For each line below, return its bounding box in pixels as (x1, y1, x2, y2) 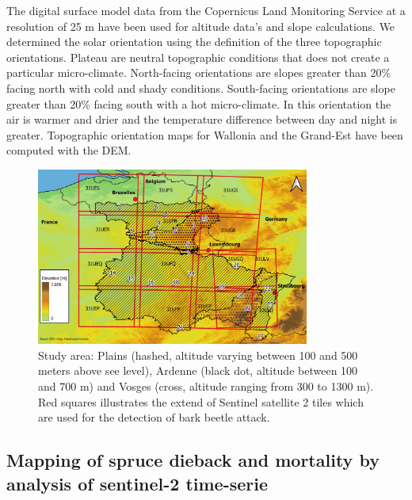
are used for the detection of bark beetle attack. (38, 409, 270, 426)
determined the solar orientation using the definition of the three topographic (6, 33, 382, 50)
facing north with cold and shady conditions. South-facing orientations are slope (6, 79, 395, 96)
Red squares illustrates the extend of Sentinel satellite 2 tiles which (38, 393, 364, 410)
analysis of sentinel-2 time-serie (6, 471, 269, 495)
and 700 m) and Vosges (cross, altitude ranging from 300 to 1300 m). (38, 377, 374, 394)
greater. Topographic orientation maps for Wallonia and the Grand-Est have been (6, 126, 403, 143)
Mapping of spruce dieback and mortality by (6, 448, 380, 472)
